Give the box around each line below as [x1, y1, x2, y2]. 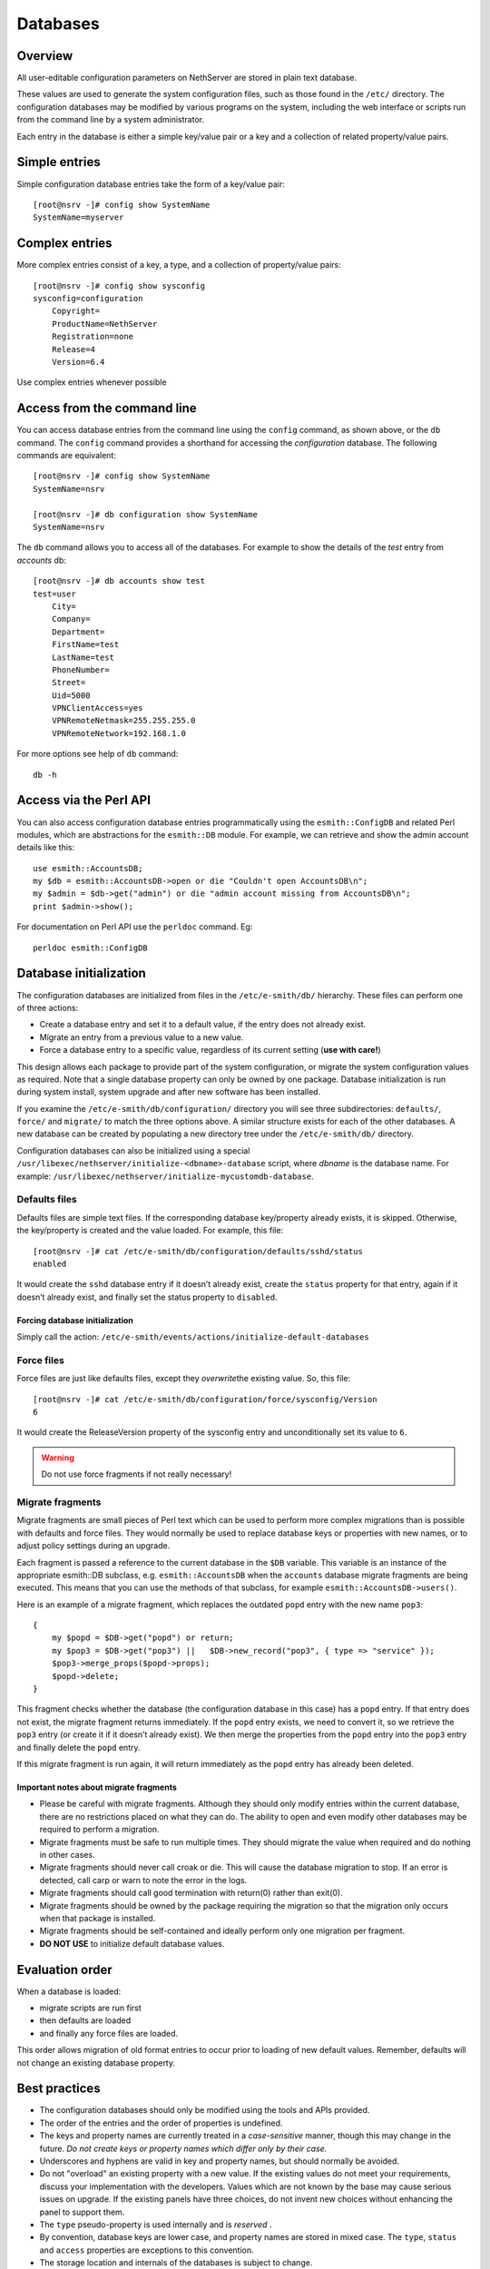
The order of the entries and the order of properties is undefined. [39, 2117, 283, 2128]
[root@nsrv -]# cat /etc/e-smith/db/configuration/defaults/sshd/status [33, 1246, 363, 1256]
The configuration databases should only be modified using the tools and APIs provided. [39, 2105, 370, 2116]
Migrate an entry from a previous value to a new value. [39, 1031, 244, 1043]
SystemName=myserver [33, 212, 124, 222]
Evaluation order [16, 1961, 113, 1978]
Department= [51, 626, 105, 637]
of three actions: [16, 1002, 79, 1013]
